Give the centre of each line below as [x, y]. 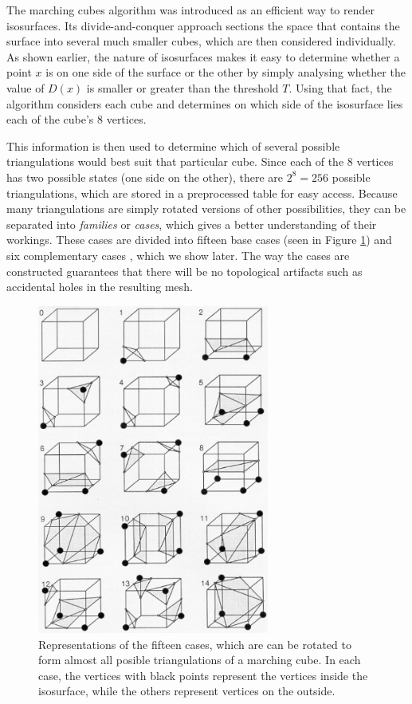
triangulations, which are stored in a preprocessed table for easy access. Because [202, 193]
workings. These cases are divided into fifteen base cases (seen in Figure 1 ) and [199, 240]
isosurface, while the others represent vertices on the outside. [187, 691]
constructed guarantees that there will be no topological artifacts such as [184, 271]
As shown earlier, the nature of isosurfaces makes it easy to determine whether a [203, 56]
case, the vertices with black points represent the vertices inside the [203, 675]
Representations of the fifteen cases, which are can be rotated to [195, 644]
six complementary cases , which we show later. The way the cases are [178, 255]
